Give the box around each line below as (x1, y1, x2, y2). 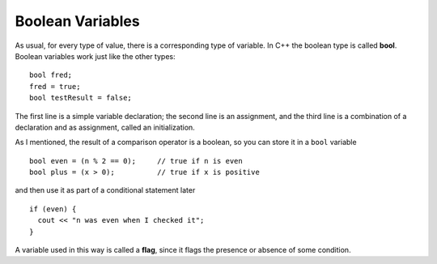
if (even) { (29, 204, 77, 214)
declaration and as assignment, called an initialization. (15, 122, 196, 132)
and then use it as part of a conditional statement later (15, 185, 196, 195)
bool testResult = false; (29, 93, 133, 103)
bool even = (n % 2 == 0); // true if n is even (29, 156, 243, 165)
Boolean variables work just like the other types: (15, 51, 176, 61)
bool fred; (29, 70, 73, 80)
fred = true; (29, 82, 81, 91)
